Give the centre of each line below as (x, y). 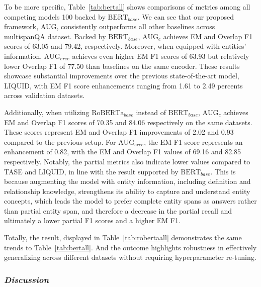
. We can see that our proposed (186, 16)
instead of (151, 112)
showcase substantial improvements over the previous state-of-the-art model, (122, 76)
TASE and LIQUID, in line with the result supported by (91, 171)
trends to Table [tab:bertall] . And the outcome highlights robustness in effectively (130, 247)
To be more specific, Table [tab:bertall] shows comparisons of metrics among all (127, 7)
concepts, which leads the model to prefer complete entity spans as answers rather (130, 201)
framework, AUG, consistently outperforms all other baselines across (110, 26)
